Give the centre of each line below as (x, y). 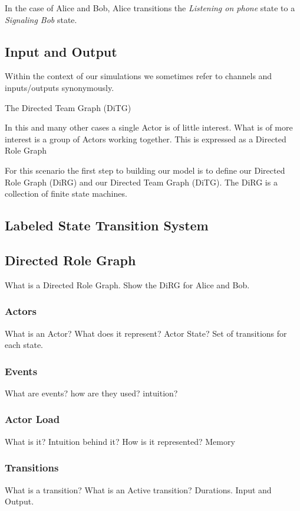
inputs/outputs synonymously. (60, 87)
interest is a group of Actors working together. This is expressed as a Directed (146, 139)
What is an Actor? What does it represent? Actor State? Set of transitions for (146, 333)
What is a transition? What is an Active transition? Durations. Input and (138, 489)
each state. (24, 345)
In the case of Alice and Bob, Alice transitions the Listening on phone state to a (150, 8)
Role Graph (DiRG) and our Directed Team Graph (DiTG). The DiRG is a (141, 182)
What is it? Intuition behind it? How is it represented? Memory (120, 441)
